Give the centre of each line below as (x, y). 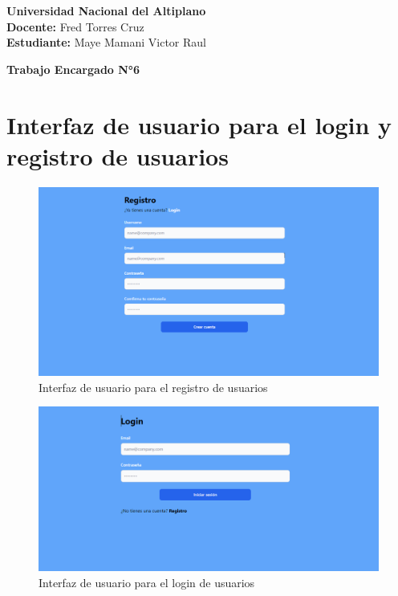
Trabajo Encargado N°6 (73, 69)
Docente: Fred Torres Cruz (75, 26)
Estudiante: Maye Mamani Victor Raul (106, 42)
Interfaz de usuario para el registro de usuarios (153, 387)
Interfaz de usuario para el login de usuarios (147, 582)
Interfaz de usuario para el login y (199, 124)
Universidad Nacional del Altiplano (106, 10)
